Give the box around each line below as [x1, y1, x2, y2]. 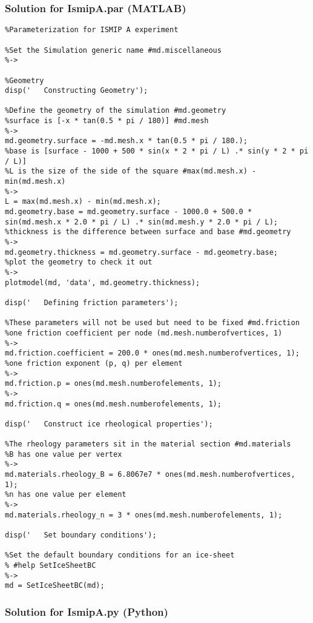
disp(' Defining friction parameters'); [5, 298, 179, 307]
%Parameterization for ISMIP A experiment [5, 25, 179, 35]
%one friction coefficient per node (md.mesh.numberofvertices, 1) [5, 328, 283, 337]
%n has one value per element [5, 490, 127, 499]
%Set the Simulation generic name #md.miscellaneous [5, 45, 222, 55]
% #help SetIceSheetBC [5, 561, 96, 570]
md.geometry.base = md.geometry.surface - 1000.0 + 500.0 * [5, 207, 252, 217]
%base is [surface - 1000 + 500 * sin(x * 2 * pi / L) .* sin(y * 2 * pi [5, 147, 309, 156]
